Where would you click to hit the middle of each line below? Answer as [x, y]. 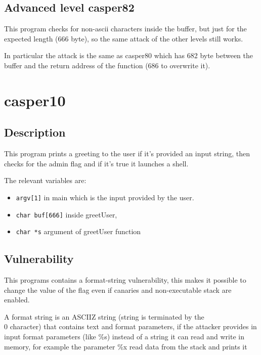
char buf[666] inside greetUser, [67, 214]
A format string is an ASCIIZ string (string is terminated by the [104, 316]
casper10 [35, 100]
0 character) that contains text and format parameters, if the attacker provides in [130, 326]
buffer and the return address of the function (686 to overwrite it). [107, 65]
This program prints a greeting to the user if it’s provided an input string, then [127, 153]
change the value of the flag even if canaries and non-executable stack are [118, 290]
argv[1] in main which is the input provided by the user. [105, 197]
